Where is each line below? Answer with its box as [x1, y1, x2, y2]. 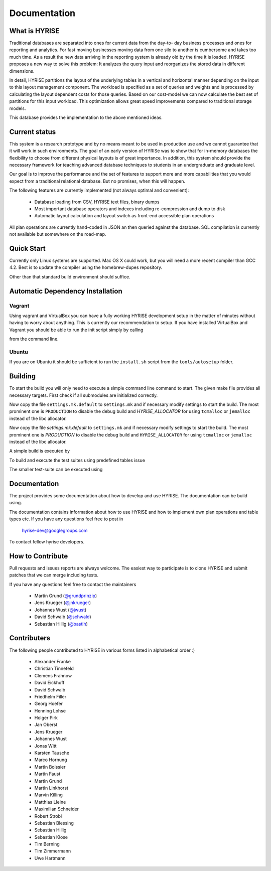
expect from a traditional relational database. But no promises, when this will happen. [9, 178, 186, 184]
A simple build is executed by [9, 448, 70, 454]
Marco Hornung [34, 757, 67, 763]
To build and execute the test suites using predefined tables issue [9, 457, 146, 463]
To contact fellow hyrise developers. [9, 539, 85, 544]
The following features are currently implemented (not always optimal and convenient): [9, 187, 189, 193]
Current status [9, 127, 56, 136]
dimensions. [9, 68, 35, 74]
